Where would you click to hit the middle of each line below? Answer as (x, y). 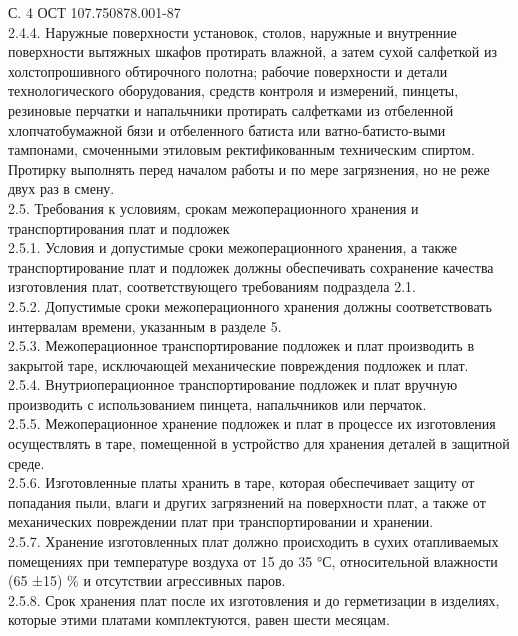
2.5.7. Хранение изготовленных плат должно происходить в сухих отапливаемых (253, 541)
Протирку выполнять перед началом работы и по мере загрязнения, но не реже (249, 168)
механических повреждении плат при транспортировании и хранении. (221, 521)
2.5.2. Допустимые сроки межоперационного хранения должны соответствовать (250, 305)
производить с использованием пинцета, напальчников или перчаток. (217, 403)
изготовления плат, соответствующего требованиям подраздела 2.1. (212, 286)
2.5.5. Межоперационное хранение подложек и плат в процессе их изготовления (252, 423)
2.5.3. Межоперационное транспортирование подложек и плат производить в (241, 345)
